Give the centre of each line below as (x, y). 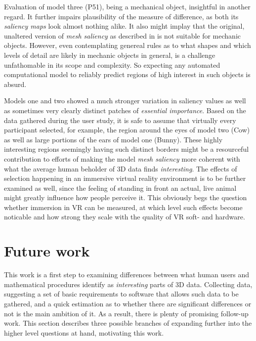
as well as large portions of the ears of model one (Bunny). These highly (113, 139)
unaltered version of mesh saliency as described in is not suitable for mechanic (122, 35)
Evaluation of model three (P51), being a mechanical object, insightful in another (127, 6)
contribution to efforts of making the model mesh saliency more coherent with (122, 158)
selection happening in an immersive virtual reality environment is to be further (125, 178)
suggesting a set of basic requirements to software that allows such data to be (121, 294)
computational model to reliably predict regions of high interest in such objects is (127, 74)
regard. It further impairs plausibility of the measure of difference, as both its (121, 16)
